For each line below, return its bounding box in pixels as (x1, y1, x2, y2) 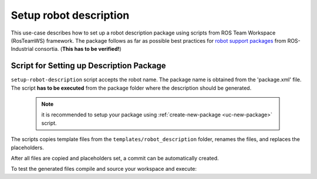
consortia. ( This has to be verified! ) (34, 46, 122, 53)
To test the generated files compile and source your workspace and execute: (11, 166, 197, 173)
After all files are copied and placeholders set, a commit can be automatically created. (11, 154, 219, 161)
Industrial (11, 46, 33, 53)
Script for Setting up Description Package (11, 61, 167, 71)
